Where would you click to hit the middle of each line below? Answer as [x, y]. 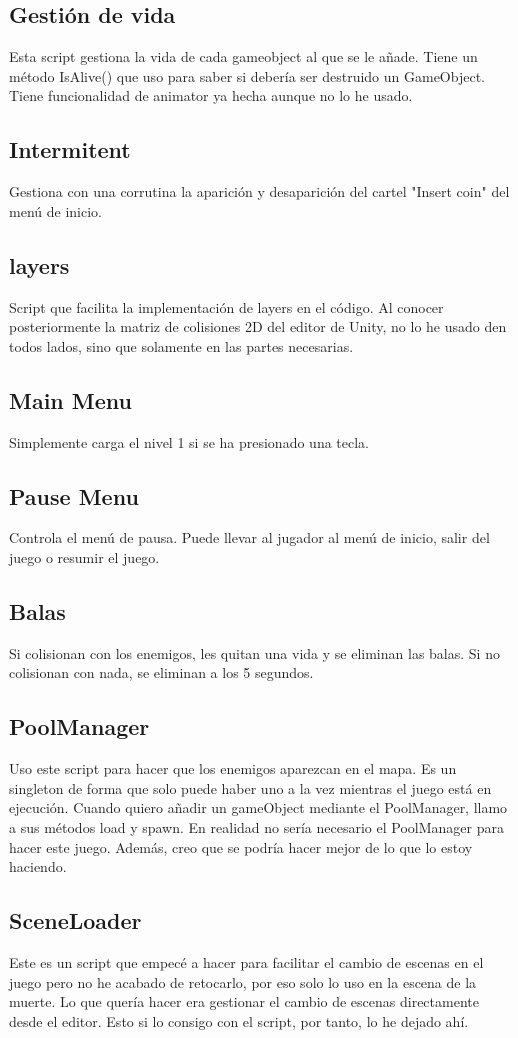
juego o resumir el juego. [84, 556]
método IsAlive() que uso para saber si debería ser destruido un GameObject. [247, 75]
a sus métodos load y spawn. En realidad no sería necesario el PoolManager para [256, 826]
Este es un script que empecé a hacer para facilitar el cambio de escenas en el [246, 961]
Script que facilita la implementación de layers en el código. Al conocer [226, 306]
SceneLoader [75, 920]
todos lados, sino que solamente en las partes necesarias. [181, 345]
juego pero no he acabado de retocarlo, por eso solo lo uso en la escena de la [243, 981]
